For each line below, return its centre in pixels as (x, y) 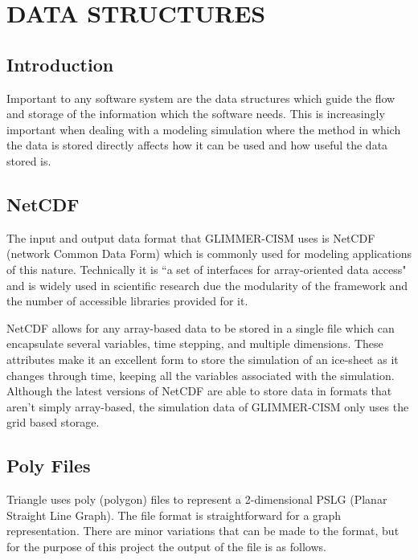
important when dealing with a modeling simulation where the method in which (204, 129)
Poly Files (49, 466)
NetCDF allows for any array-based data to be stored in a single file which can (201, 327)
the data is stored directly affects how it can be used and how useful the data (197, 145)
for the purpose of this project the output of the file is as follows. (166, 546)
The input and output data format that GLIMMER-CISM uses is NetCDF (191, 237)
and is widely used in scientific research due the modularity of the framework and (207, 285)
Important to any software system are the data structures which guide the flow (201, 98)
